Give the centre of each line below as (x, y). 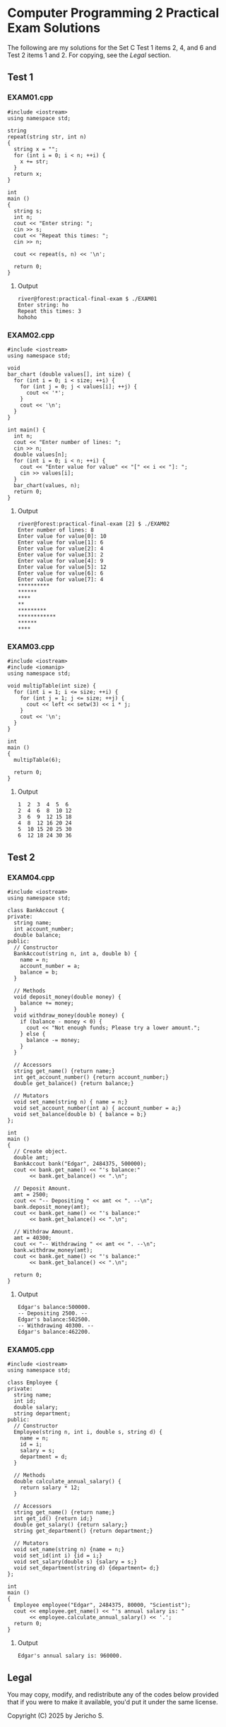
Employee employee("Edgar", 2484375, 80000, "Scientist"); (102, 1605)
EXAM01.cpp (30, 97)
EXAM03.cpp (31, 646)
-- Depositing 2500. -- (53, 1313)
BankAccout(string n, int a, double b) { (76, 954)
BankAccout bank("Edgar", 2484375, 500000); (80, 1164)
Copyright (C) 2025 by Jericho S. (56, 1716)
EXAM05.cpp (31, 1349)
